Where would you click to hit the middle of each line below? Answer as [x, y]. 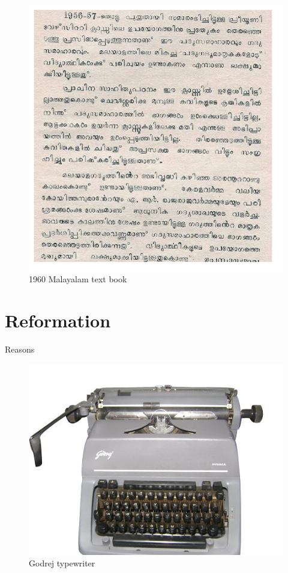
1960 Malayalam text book [78, 279]
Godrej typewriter [62, 563]
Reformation [58, 320]
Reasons [20, 349]
